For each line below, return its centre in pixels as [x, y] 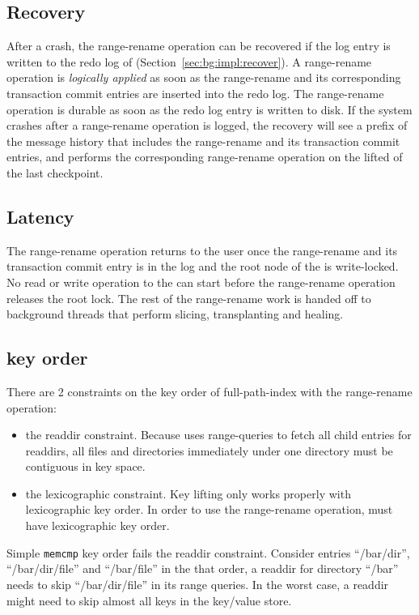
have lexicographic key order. [97, 525]
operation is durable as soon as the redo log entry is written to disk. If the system [209, 109]
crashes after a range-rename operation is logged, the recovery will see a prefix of [207, 125]
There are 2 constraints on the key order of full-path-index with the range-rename [209, 391]
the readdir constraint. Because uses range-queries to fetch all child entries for [218, 435]
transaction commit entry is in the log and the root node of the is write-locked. [203, 266]
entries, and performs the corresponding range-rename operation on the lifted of [205, 157]
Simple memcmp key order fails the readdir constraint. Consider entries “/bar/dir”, [208, 552]
